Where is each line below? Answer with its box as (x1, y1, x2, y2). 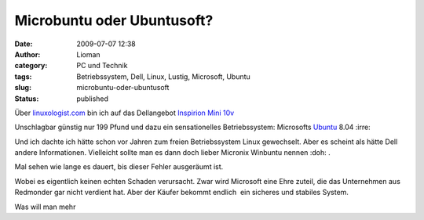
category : (14, 61, 48, 70)
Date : (14, 39, 33, 49)
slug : (14, 83, 31, 92)
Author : (14, 49, 41, 59)
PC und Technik (76, 61, 128, 70)
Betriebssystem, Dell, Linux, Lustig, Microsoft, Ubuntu (76, 71, 250, 81)
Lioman (76, 49, 101, 59)
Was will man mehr (14, 202, 76, 211)
